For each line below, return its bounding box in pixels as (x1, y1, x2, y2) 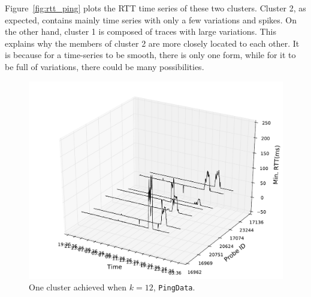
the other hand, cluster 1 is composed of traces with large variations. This (5, 25, 276, 38)
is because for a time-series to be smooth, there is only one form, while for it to (5, 49, 296, 61)
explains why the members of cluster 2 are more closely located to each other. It (5, 37, 300, 49)
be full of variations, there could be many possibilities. (5, 60, 204, 72)
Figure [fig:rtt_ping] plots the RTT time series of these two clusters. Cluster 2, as (5, 2, 306, 14)
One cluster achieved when (29, 281, 127, 293)
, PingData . (153, 281, 195, 293)
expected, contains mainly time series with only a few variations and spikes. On (5, 13, 297, 26)
